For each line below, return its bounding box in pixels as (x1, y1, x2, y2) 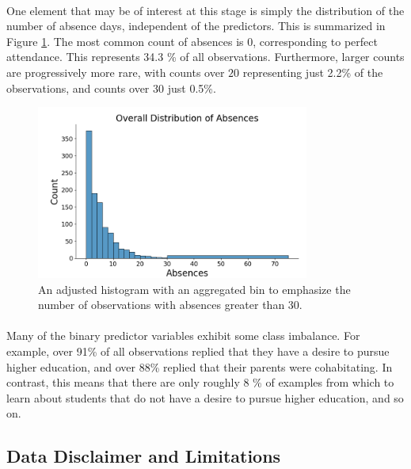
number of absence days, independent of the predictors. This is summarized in (6, 17, 386, 34)
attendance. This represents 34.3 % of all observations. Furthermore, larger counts (6, 48, 405, 65)
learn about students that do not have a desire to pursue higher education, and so (6, 389, 404, 406)
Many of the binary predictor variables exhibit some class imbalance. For (6, 327, 360, 344)
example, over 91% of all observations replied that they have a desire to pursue (6, 343, 390, 360)
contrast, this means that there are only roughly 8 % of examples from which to (6, 374, 394, 391)
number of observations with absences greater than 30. (38, 296, 303, 313)
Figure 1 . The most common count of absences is (6, 32, 244, 49)
